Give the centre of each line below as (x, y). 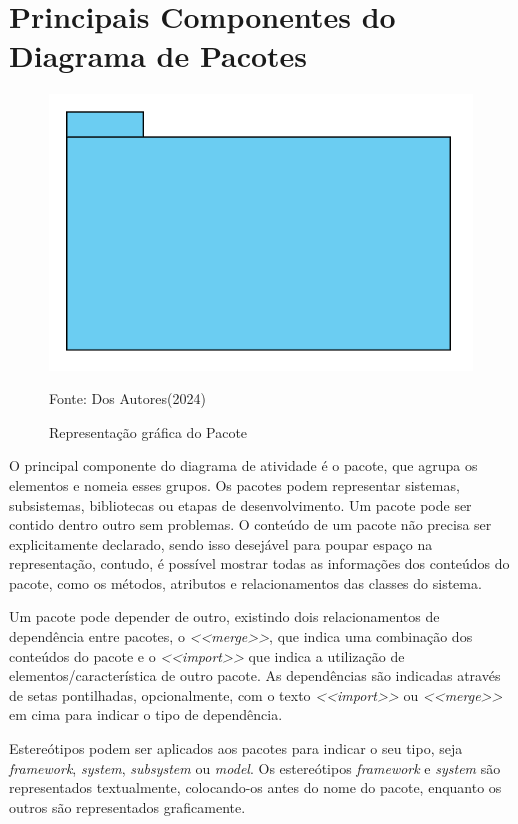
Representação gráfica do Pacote (148, 431)
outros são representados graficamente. (127, 806)
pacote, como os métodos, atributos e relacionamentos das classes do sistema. (245, 582)
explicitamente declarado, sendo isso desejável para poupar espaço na (221, 543)
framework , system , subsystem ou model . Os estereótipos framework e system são (255, 767)
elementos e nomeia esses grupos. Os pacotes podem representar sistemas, (234, 484)
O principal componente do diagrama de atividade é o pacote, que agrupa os (243, 465)
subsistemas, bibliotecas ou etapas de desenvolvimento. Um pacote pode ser (240, 504)
